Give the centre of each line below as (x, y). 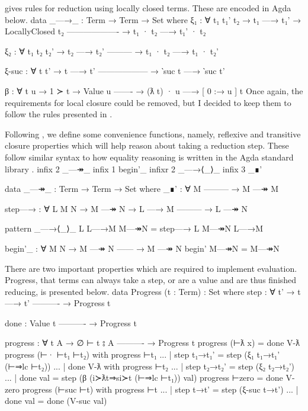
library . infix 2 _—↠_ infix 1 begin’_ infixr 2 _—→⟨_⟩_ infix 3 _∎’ (134, 168)
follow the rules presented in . (59, 114)
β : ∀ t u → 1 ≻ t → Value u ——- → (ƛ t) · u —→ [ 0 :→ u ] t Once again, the (154, 90)
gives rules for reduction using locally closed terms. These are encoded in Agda (148, 8)
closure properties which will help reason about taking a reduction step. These (147, 145)
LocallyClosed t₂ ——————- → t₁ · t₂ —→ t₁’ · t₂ (105, 31)
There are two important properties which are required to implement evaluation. (151, 268)
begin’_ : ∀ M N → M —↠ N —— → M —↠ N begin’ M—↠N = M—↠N (142, 248)
